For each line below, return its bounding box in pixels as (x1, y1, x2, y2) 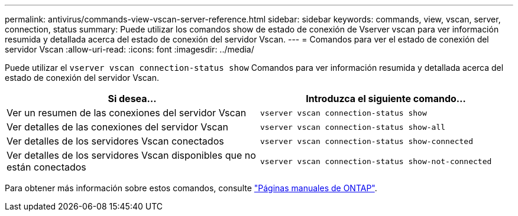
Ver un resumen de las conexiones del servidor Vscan (7, 107, 247, 119)
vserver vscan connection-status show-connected (260, 136, 474, 146)
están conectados (7, 161, 86, 173)
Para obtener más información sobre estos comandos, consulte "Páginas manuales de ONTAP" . (5, 183, 377, 193)
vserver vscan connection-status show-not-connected (260, 156, 492, 166)
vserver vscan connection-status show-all (260, 122, 446, 132)
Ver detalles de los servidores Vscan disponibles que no (7, 149, 256, 161)
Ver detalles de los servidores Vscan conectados (7, 135, 224, 147)
